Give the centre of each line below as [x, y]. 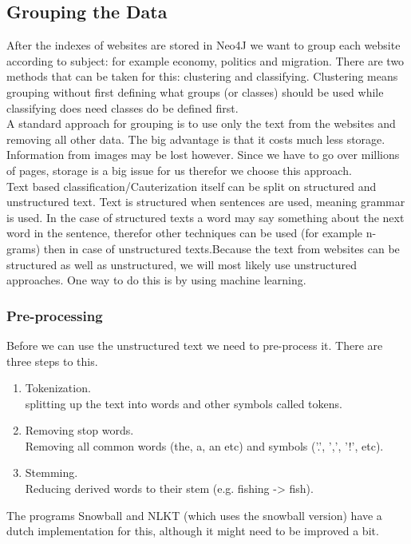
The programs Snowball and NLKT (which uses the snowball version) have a [194, 515]
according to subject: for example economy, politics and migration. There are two [205, 60]
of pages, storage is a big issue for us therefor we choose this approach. [179, 170]
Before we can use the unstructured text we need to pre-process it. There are [195, 345]
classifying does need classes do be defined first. [123, 107]
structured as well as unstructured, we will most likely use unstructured [182, 264]
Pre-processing [55, 315]
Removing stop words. [79, 430]
